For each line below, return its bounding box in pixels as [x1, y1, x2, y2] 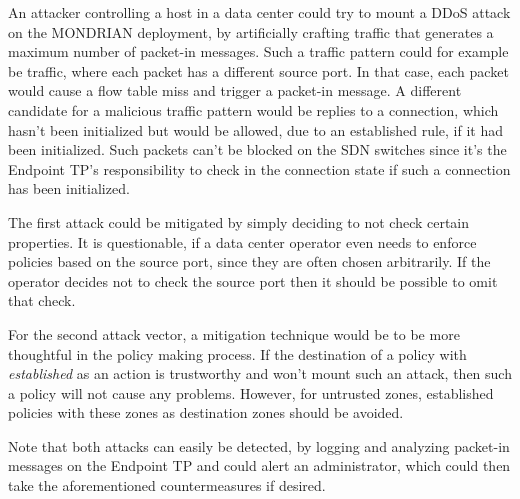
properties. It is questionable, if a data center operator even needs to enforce [8, 231, 477, 252]
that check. [8, 290, 76, 311]
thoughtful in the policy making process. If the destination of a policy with [8, 343, 467, 364]
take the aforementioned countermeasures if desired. [8, 475, 326, 496]
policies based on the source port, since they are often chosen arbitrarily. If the [8, 251, 491, 272]
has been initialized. [8, 178, 130, 199]
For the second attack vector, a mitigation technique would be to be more [8, 323, 460, 344]
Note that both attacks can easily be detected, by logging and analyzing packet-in [8, 435, 510, 456]
